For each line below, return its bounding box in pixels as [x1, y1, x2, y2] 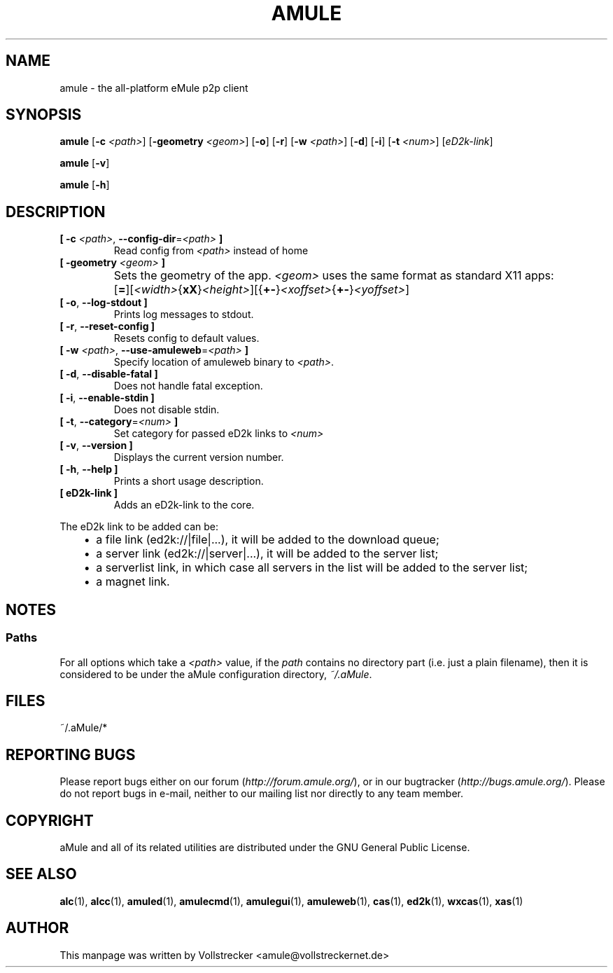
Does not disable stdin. [113, 403, 220, 416]
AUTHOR [6, 919, 69, 937]
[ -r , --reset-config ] [59, 320, 155, 333]
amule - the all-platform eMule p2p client [59, 81, 248, 94]
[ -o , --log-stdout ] [59, 296, 148, 309]
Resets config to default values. [113, 332, 260, 345]
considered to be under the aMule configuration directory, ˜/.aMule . [59, 668, 372, 680]
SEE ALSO [6, 865, 77, 883]
